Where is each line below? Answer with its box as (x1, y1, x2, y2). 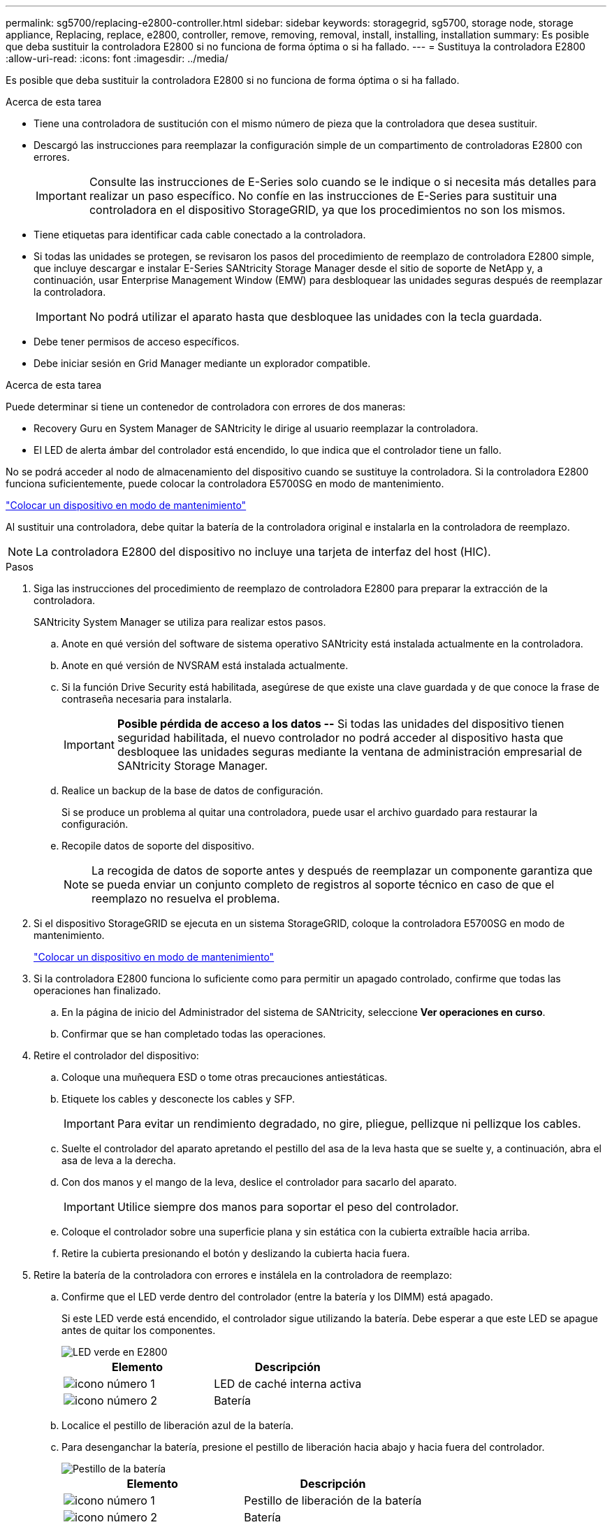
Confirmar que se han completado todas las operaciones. (61, 1028, 326, 1040)
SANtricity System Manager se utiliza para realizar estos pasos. (34, 616, 326, 628)
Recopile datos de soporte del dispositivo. (61, 840, 255, 852)
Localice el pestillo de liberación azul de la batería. (61, 1419, 294, 1431)
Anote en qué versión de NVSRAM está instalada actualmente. (61, 659, 349, 671)
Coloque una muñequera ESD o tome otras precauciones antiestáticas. (61, 1071, 388, 1083)
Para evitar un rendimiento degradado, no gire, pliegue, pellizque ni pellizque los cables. (117, 1117, 581, 1131)
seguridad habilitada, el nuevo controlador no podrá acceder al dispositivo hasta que (117, 731, 563, 745)
